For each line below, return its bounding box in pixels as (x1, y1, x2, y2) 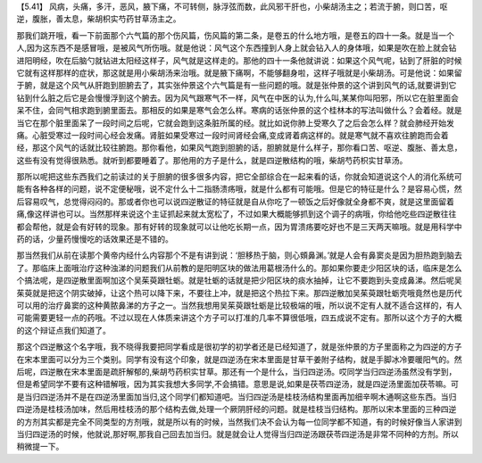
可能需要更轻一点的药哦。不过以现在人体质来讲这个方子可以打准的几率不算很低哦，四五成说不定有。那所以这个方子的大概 (16, 312, 462, 323)
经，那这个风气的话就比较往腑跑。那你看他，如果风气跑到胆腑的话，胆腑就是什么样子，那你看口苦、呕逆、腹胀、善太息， (16, 143, 462, 153)
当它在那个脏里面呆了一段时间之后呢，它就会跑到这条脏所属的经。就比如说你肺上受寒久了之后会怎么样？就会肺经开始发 (16, 117, 454, 128)
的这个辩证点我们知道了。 (16, 325, 111, 335)
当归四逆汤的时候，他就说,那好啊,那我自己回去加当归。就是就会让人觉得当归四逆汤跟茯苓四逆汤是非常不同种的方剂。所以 (16, 428, 460, 439)
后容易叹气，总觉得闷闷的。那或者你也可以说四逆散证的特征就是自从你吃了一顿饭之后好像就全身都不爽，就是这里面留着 (16, 196, 454, 207)
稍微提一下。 (16, 442, 64, 452)
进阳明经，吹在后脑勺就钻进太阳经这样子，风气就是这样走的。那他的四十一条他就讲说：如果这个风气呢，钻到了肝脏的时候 (16, 54, 462, 66)
